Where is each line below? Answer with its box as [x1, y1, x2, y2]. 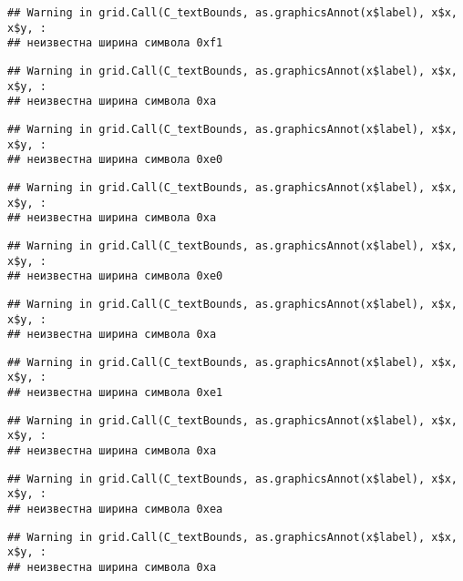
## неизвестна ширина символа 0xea [7, 503, 223, 516]
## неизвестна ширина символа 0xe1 [7, 386, 223, 400]
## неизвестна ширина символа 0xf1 [7, 36, 223, 50]
